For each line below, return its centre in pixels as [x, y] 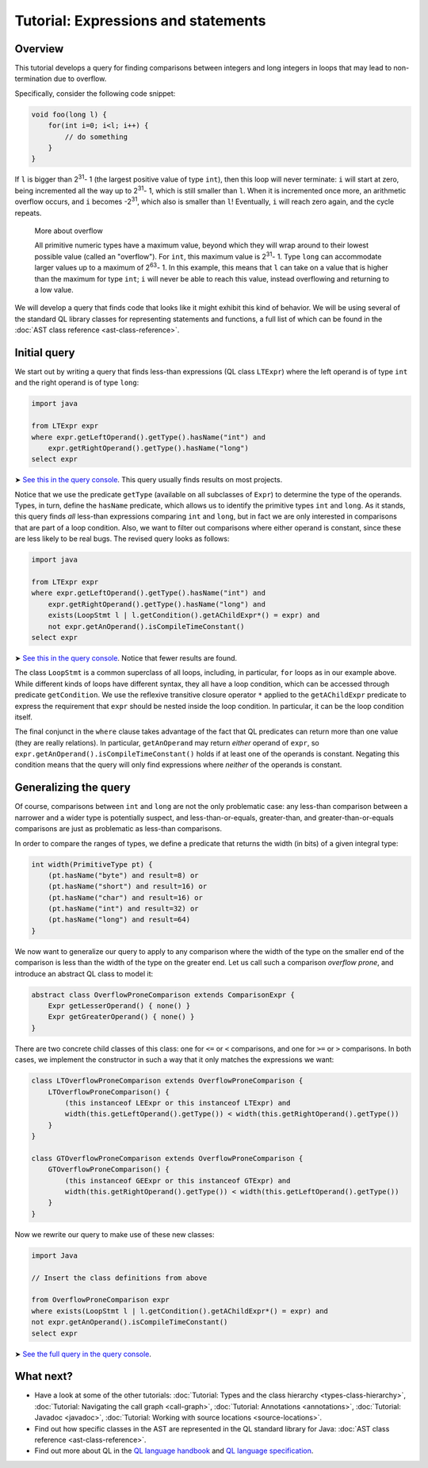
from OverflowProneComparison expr [100, 1300]
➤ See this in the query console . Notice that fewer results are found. [126, 657]
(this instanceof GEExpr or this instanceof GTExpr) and [178, 1181]
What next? [44, 1376]
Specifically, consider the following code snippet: [95, 93]
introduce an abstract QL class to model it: [84, 974]
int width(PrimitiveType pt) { [92, 864]
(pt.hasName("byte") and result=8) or [123, 875]
